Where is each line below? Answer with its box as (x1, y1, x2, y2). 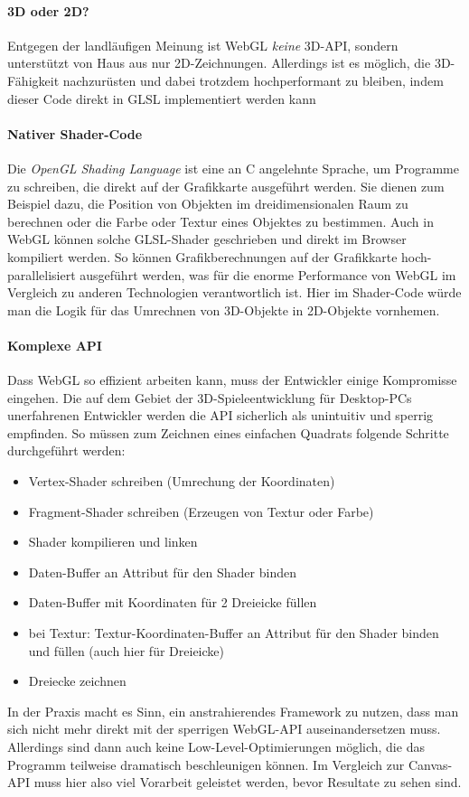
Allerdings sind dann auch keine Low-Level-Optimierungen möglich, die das (7, 737, 425, 756)
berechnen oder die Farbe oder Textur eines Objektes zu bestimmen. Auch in (7, 211, 434, 230)
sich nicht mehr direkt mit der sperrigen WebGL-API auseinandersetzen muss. (7, 719, 441, 738)
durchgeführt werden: (7, 441, 126, 460)
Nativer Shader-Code (7, 124, 143, 143)
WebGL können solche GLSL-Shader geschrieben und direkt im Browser (7, 230, 407, 248)
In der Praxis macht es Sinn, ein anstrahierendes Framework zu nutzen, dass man (7, 701, 459, 720)
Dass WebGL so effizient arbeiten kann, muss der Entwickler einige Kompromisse (7, 370, 457, 389)
